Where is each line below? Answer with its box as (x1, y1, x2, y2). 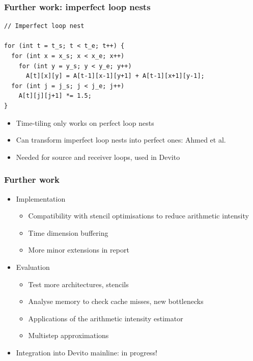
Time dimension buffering (28, 227, 108, 238)
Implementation (16, 193, 66, 204)
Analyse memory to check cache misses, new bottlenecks (28, 296, 204, 307)
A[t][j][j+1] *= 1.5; (18, 92, 92, 100)
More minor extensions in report (28, 244, 129, 255)
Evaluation (16, 261, 50, 272)
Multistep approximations (28, 330, 109, 341)
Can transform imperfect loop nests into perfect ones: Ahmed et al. (16, 134, 226, 145)
